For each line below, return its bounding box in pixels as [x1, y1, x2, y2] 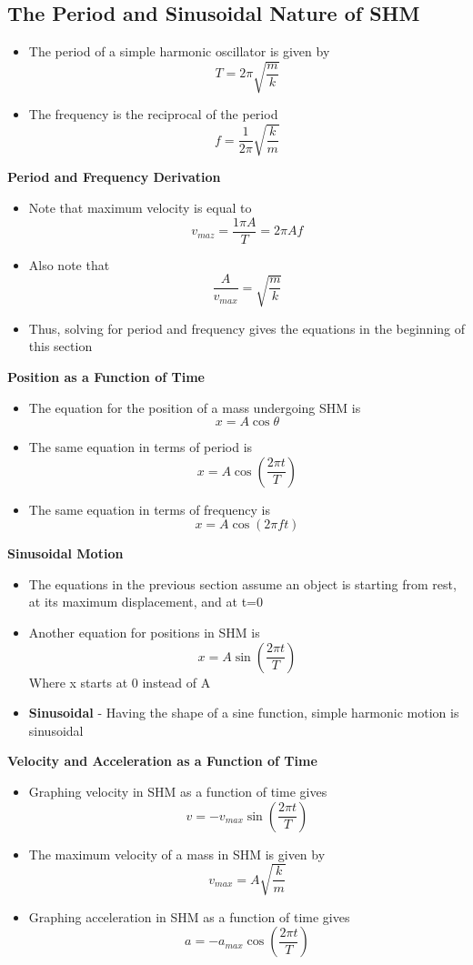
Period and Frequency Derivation [7, 167, 221, 186]
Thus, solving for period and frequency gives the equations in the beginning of [28, 318, 466, 337]
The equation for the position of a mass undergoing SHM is [28, 397, 361, 417]
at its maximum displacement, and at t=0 [28, 592, 263, 611]
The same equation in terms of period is [28, 437, 253, 457]
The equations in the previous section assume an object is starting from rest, [28, 574, 457, 593]
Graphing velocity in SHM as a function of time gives [28, 782, 327, 801]
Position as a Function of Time [7, 367, 205, 386]
